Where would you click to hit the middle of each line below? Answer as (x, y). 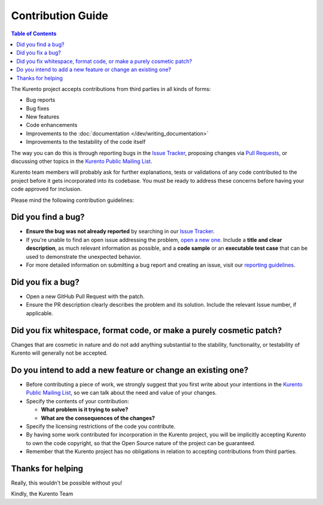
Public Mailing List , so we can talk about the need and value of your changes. (121, 393)
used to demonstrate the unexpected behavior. (84, 256)
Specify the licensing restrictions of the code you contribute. (101, 426)
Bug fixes (38, 108)
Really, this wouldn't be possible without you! (67, 483)
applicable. (39, 313)
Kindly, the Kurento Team (42, 494)
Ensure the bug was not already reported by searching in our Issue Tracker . (120, 231)
